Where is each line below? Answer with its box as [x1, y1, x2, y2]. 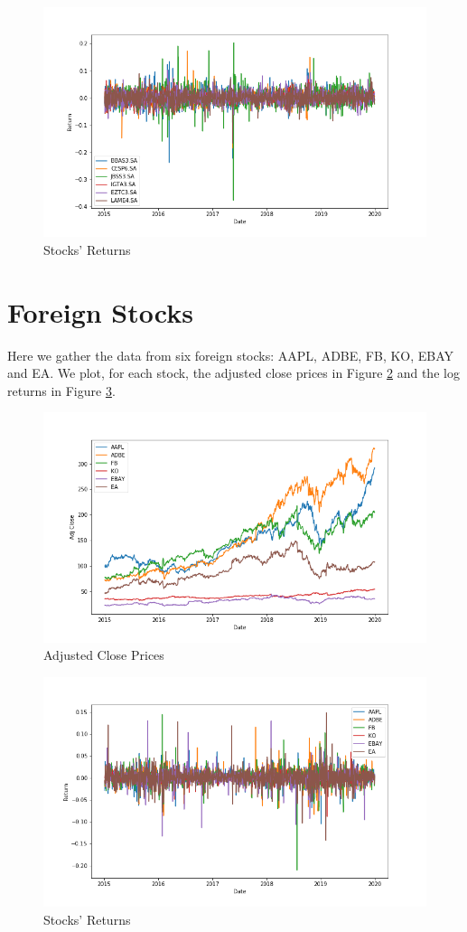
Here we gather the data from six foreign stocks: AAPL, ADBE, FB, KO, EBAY [7, 345, 454, 364]
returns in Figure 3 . [7, 381, 116, 400]
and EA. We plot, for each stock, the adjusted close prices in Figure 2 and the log [7, 363, 460, 382]
